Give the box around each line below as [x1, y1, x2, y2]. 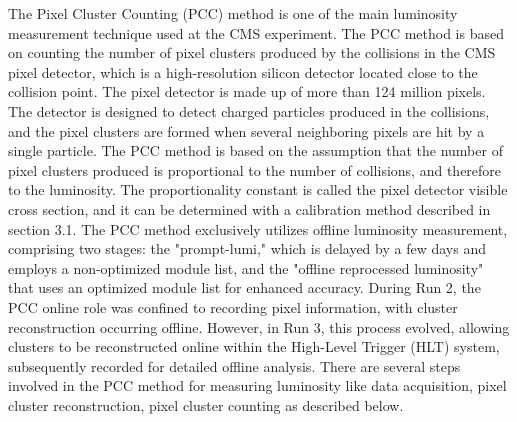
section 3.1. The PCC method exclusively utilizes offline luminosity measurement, [8, 218, 508, 239]
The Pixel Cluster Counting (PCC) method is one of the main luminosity [8, 3, 458, 23]
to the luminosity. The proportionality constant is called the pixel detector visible [8, 179, 508, 200]
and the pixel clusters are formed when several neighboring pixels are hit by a [8, 120, 485, 141]
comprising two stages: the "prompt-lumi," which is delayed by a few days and [8, 238, 486, 259]
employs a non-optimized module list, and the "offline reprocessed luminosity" [8, 257, 484, 278]
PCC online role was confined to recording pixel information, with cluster [8, 296, 458, 317]
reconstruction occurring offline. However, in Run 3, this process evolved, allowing [8, 316, 510, 337]
